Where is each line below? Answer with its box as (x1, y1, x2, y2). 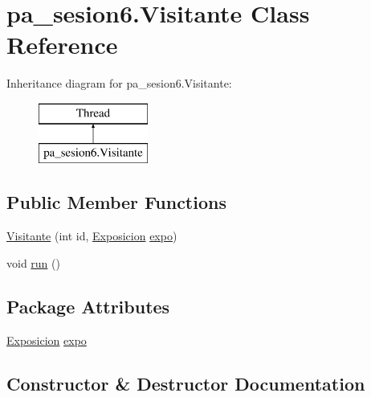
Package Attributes (6, 293, 170, 318)
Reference (6, 28, 118, 61)
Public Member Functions (6, 190, 226, 215)
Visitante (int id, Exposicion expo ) (6, 227, 177, 244)
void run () (6, 254, 60, 271)
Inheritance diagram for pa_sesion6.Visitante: (6, 75, 232, 92)
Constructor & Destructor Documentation (6, 370, 365, 395)
